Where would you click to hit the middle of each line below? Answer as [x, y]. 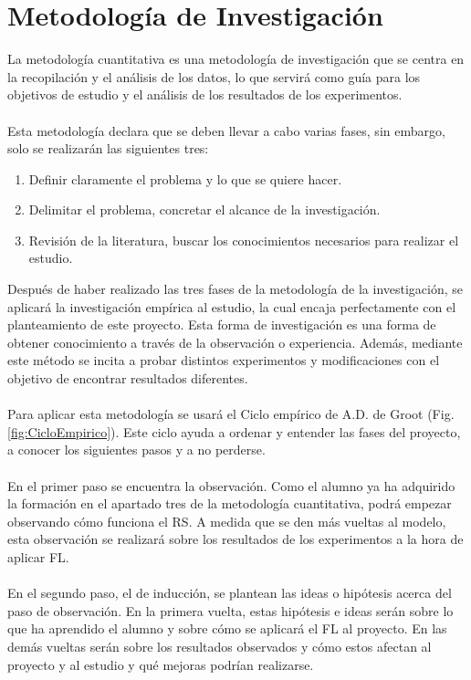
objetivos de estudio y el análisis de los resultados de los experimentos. [205, 94]
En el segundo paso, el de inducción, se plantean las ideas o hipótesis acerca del [230, 593]
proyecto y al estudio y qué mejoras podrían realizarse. [161, 664]
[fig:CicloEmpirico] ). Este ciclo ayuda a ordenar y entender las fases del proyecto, [234, 431]
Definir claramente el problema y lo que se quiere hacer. [185, 178]
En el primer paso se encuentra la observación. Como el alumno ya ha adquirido [231, 485]
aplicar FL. [38, 556]
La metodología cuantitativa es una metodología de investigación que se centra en [236, 59]
